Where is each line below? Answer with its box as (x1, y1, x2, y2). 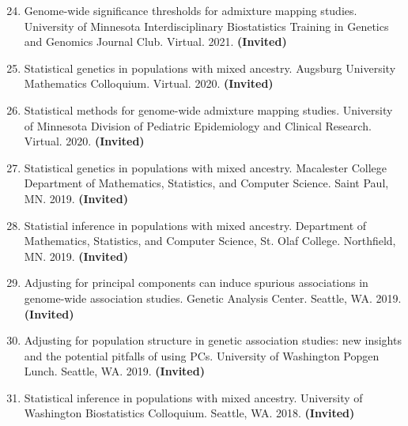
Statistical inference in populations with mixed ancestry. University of (24, 389, 363, 405)
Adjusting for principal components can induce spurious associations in (24, 274, 368, 291)
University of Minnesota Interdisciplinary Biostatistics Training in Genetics (24, 17, 389, 34)
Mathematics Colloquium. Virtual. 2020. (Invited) (24, 75, 274, 92)
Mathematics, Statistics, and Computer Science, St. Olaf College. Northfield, (24, 232, 396, 249)
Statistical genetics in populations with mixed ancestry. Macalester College (24, 159, 387, 175)
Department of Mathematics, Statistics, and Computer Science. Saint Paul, (24, 175, 389, 191)
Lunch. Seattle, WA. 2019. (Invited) (24, 363, 205, 379)
